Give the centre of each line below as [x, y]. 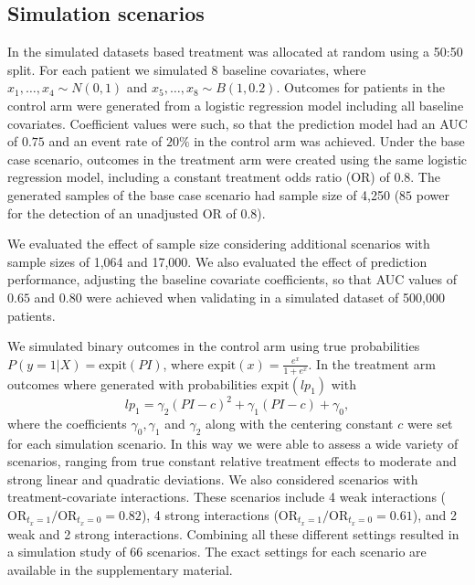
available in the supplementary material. [120, 570]
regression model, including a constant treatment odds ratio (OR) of [199, 177]
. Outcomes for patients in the [360, 87]
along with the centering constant [300, 423]
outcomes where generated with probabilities [132, 383]
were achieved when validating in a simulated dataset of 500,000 [265, 297]
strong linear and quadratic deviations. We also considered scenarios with [213, 479]
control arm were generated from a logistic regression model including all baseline [236, 105]
